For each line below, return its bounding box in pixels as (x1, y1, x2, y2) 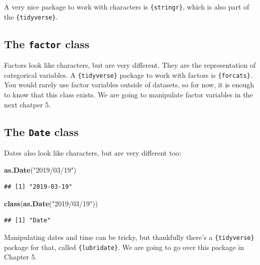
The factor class (4, 36, 90, 51)
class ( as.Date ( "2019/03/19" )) (4, 198, 98, 208)
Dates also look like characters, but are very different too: (4, 147, 181, 158)
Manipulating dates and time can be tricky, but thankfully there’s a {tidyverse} (4, 231, 254, 242)
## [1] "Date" (4, 217, 51, 224)
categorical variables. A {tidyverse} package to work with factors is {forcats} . (4, 69, 252, 80)
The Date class (4, 123, 79, 139)
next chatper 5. (4, 99, 51, 109)
